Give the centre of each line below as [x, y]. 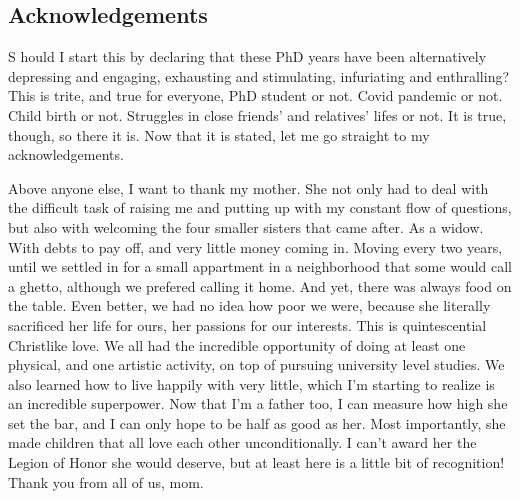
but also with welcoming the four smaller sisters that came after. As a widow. [246, 226]
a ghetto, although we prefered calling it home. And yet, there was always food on [260, 285]
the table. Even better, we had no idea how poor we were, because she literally [249, 305]
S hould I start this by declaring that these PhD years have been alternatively [247, 56]
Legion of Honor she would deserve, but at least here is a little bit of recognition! [256, 462]
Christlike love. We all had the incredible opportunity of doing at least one [237, 344]
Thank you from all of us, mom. [106, 481]
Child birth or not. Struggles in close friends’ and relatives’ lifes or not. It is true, [257, 114]
